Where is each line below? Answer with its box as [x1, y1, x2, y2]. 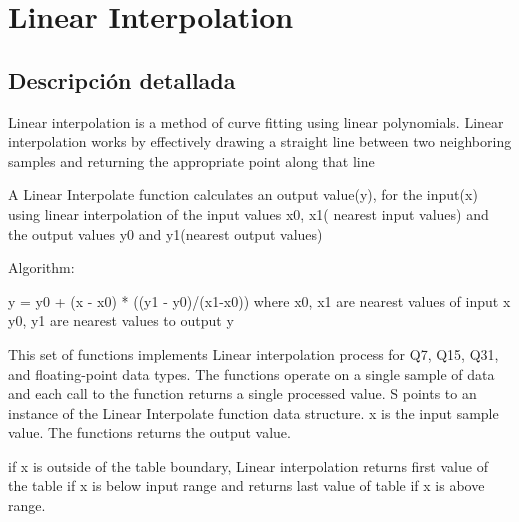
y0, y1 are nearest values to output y [8, 310, 234, 331]
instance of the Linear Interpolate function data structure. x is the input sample [8, 402, 499, 423]
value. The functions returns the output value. [8, 422, 291, 443]
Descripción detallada [8, 64, 236, 95]
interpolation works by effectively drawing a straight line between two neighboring [8, 131, 512, 152]
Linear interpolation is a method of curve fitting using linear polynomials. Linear [8, 111, 504, 132]
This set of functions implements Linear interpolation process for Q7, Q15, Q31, [8, 343, 499, 364]
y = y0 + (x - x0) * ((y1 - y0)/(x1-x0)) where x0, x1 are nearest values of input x [8, 290, 511, 311]
